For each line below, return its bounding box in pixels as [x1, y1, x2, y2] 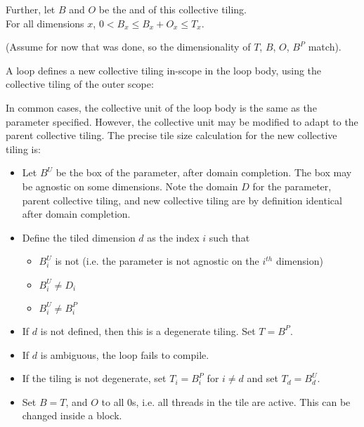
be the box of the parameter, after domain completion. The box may [56, 165, 352, 180]
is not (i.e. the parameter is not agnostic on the [55, 254, 259, 268]
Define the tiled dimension [22, 230, 136, 244]
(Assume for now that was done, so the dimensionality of [6, 39, 251, 54]
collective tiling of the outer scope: [6, 77, 154, 91]
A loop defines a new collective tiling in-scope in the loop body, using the [6, 63, 322, 77]
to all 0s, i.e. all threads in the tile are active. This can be [101, 394, 351, 409]
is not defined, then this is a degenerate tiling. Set [40, 323, 256, 338]
